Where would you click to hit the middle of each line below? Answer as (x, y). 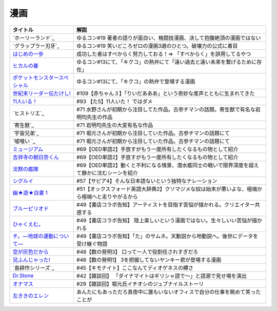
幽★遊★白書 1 (30, 192)
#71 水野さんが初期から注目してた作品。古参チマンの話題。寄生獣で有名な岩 (169, 109)
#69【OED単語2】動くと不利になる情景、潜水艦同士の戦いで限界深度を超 (165, 165)
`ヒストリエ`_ (28, 113)
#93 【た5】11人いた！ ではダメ (114, 101)
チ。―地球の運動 (33, 236)
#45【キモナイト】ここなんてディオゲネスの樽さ (135, 268)
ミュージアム (28, 149)
